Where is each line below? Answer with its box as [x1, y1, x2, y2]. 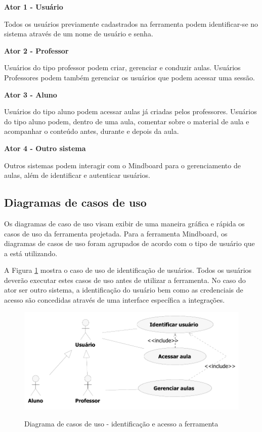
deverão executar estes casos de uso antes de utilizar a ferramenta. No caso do [4, 274, 246, 285]
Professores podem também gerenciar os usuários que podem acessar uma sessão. [4, 72, 255, 82]
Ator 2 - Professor [4, 45, 69, 56]
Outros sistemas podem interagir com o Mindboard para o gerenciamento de [4, 160, 241, 170]
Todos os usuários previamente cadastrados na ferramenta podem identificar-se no [4, 18, 258, 29]
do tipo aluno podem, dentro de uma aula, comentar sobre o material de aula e [4, 116, 249, 126]
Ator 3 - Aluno [4, 89, 57, 100]
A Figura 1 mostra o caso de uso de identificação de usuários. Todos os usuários [4, 265, 252, 275]
